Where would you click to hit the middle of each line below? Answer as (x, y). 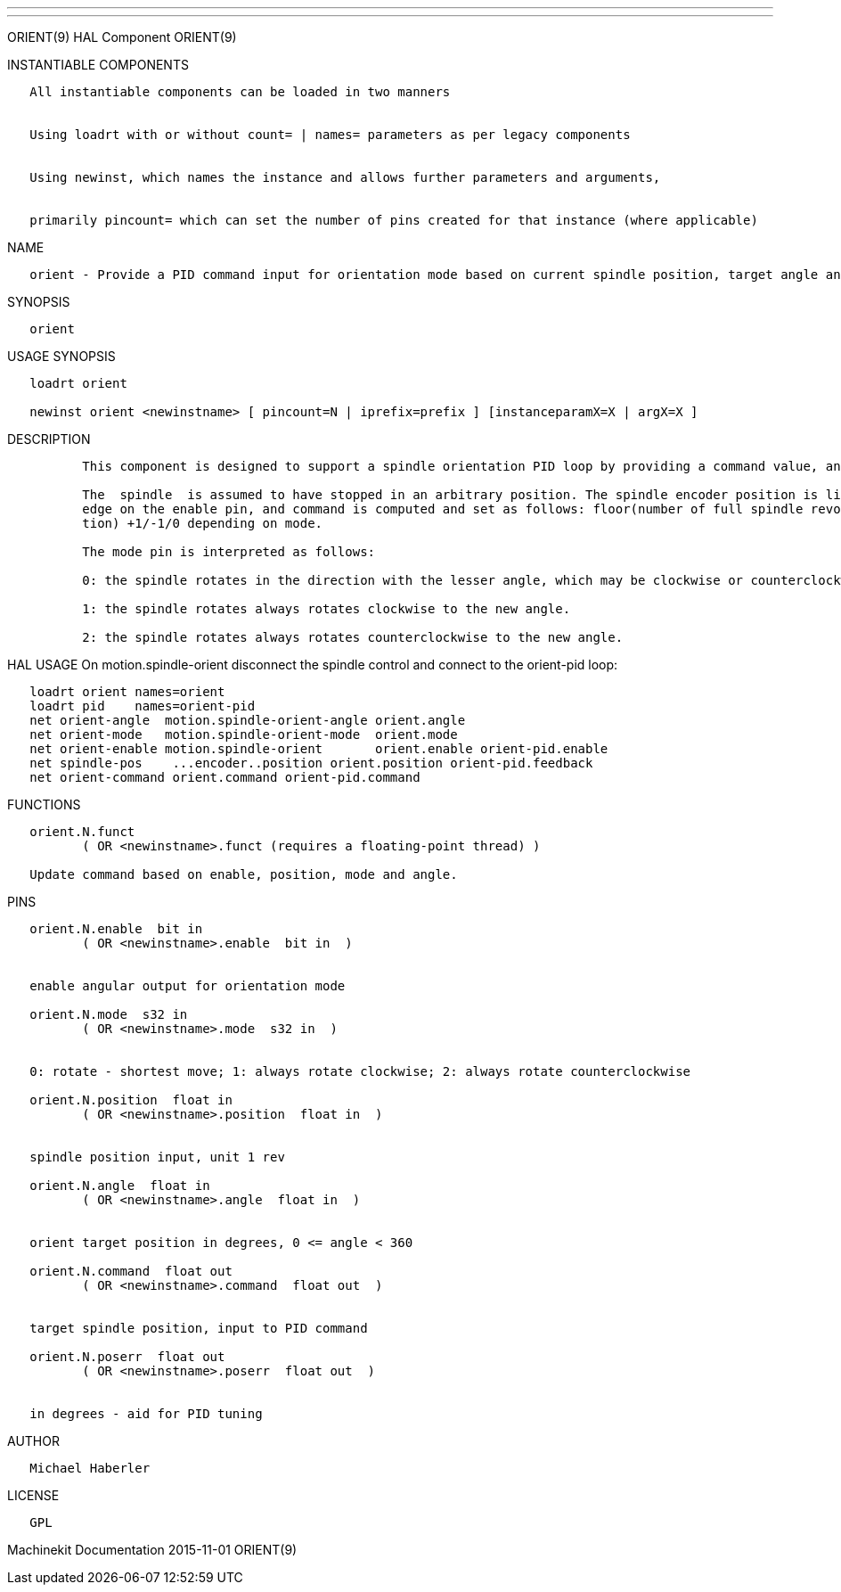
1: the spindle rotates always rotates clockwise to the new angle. (327, 609)
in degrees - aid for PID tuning (146, 1414)
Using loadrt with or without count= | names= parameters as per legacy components (330, 135)
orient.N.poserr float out (127, 1357)
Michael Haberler (90, 1468)
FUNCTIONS (44, 804)
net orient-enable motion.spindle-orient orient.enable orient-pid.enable (319, 749)
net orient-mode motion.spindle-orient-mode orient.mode (244, 734)
